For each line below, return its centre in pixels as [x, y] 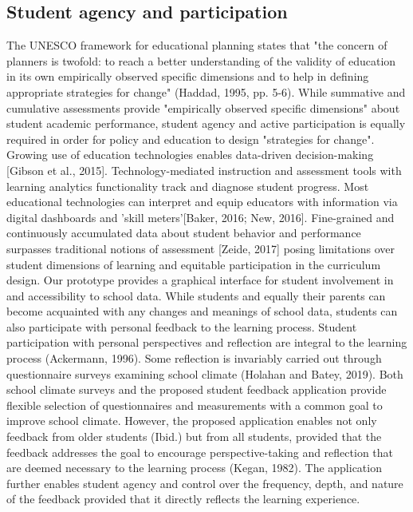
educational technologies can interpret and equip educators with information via [202, 202]
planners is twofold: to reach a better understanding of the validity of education [201, 60]
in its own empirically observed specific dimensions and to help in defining [188, 76]
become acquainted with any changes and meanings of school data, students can [202, 311]
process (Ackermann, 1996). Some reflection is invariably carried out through [194, 358]
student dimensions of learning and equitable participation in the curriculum [194, 264]
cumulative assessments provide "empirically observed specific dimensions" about [203, 107]
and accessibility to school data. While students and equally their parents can [196, 295]
